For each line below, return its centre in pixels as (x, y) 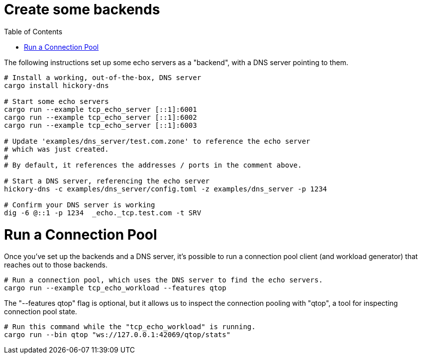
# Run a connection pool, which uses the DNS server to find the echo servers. (163, 280)
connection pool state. (41, 312)
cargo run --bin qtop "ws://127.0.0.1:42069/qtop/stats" (117, 335)
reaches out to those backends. (56, 265)
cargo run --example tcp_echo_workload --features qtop (115, 288)
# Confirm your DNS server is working (80, 205)
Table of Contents (33, 31)
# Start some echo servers (56, 101)
